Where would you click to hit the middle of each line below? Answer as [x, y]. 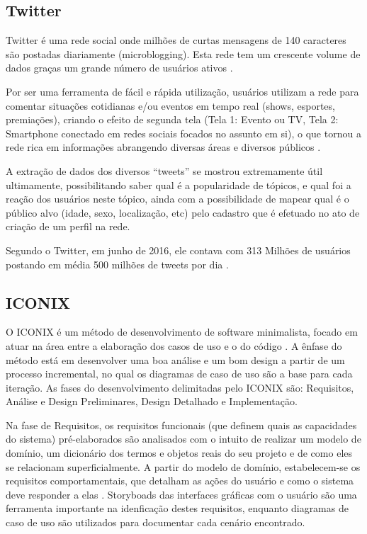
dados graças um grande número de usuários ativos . [119, 68]
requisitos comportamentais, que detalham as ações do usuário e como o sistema [180, 481]
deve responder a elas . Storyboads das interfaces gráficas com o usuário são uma [181, 494]
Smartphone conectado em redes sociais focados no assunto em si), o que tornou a [183, 133]
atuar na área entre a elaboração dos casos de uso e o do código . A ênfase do [174, 345]
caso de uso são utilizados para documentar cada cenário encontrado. [156, 522]
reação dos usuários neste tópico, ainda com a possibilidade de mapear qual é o [177, 199]
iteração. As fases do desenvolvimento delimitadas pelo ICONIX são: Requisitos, [180, 387]
